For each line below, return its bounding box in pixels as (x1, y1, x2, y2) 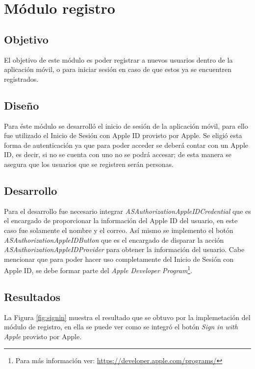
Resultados (4, 289, 60, 304)
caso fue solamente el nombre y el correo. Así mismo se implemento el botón (4, 225, 233, 235)
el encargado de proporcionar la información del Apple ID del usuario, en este (4, 215, 238, 226)
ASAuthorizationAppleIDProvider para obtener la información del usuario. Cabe (4, 244, 245, 254)
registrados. (4, 73, 39, 84)
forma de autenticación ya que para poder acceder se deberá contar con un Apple (4, 139, 249, 150)
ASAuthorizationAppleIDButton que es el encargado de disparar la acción (4, 234, 224, 245)
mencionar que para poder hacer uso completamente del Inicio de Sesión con (4, 254, 234, 264)
